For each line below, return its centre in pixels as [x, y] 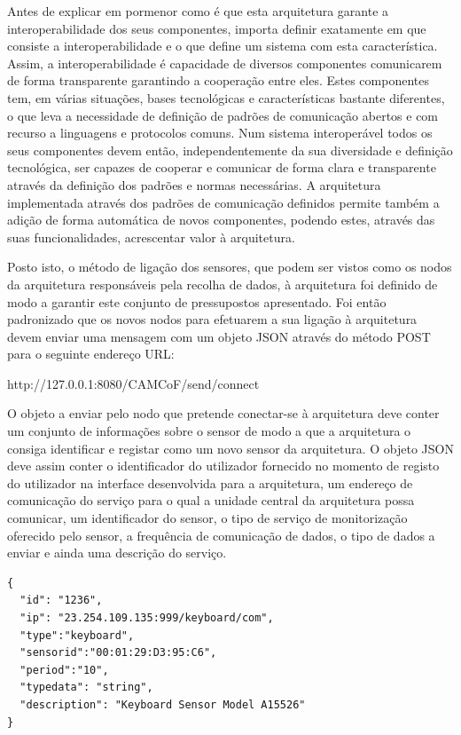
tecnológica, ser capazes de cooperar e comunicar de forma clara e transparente [222, 167]
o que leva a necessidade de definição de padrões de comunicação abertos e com [223, 115]
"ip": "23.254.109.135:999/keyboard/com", [147, 618]
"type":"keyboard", [77, 635]
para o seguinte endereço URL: [91, 354]
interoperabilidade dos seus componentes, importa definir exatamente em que [217, 28]
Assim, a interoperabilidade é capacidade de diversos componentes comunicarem [225, 63]
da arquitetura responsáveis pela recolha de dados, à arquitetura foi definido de [223, 284]
